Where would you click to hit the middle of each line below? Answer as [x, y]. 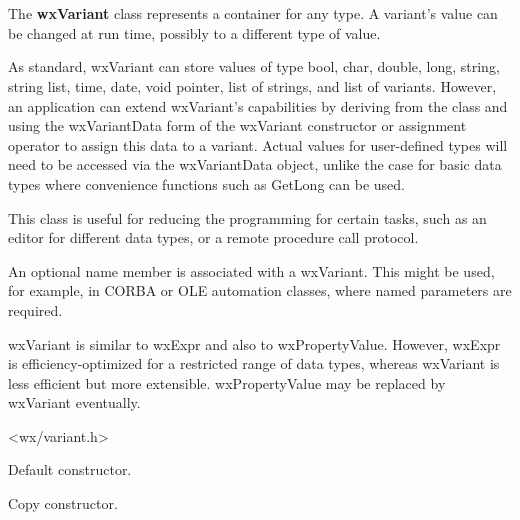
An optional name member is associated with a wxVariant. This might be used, [251, 270]
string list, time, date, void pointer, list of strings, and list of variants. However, [252, 85]
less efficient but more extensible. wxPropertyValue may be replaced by [227, 382]
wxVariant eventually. [74, 402]
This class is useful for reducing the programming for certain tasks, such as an [247, 217]
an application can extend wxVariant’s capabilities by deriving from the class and [258, 105]
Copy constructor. [63, 503]
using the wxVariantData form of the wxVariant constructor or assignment [237, 125]
